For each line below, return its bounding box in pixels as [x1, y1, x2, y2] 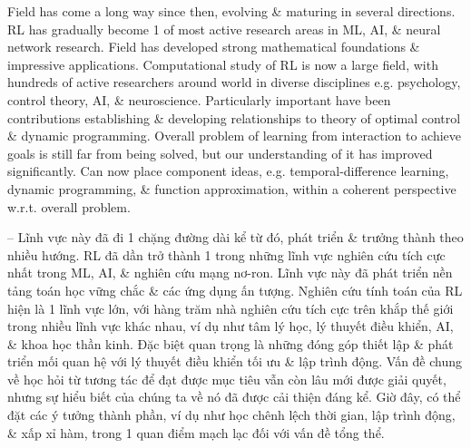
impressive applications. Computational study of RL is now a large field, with [7, 54, 438, 73]
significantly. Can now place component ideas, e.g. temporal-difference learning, [7, 161, 449, 180]
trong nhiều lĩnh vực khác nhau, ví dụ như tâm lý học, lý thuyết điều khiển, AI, [7, 317, 454, 336]
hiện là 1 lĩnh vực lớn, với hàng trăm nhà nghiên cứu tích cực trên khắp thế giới [7, 298, 454, 317]
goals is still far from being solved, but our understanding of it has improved [7, 143, 433, 162]
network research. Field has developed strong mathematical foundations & [7, 37, 420, 56]
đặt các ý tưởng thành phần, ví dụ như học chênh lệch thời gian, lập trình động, [7, 405, 456, 424]
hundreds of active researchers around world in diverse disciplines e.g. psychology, [7, 73, 461, 92]
